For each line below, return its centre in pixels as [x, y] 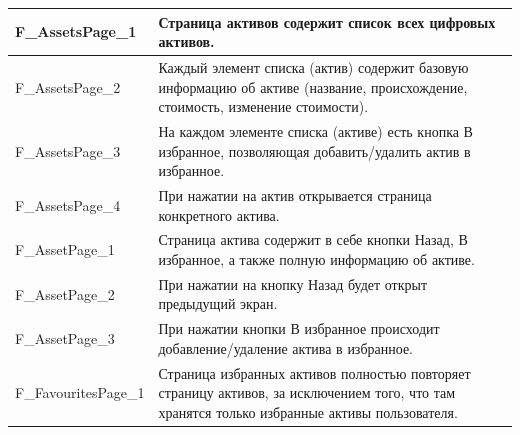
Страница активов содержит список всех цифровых [327, 21]
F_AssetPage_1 [65, 249]
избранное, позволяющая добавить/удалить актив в [314, 150]
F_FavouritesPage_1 [80, 392]
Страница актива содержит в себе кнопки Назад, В [313, 239]
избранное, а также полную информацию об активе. [316, 259]
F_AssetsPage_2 [68, 86]
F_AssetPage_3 [65, 338]
